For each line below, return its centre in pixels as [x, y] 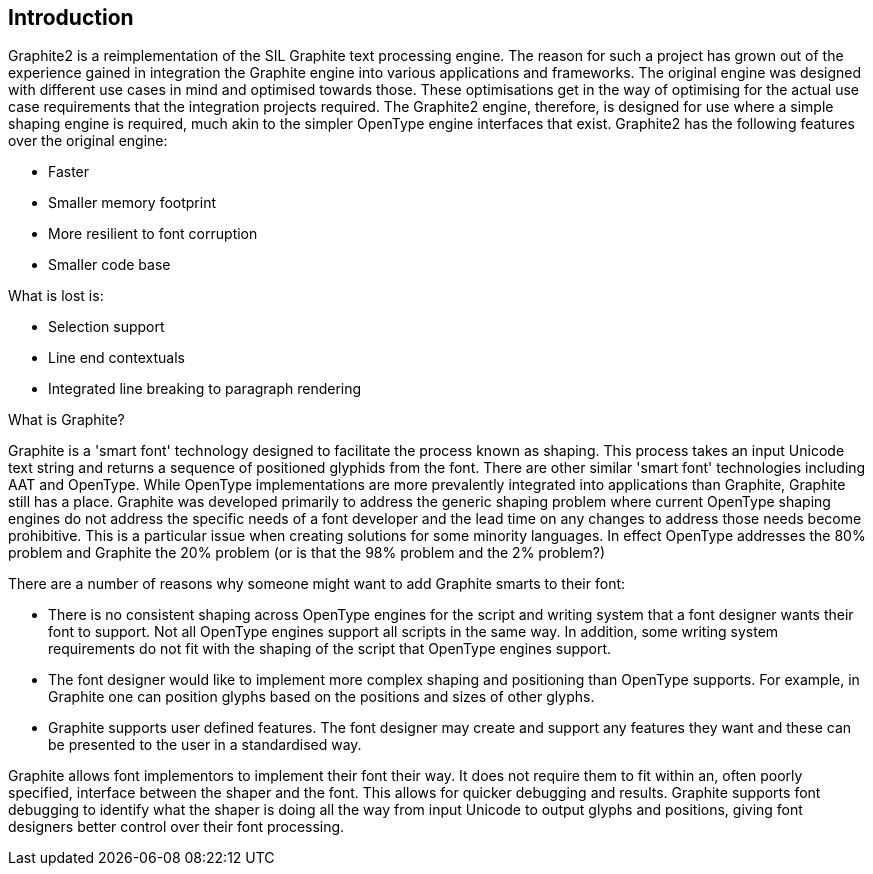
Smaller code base [109, 265]
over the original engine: [88, 141]
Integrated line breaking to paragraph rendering [205, 389]
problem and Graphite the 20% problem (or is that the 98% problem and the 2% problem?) [306, 553]
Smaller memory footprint [132, 203]
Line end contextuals [116, 358]
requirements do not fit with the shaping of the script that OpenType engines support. [330, 649]
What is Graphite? [66, 420]
